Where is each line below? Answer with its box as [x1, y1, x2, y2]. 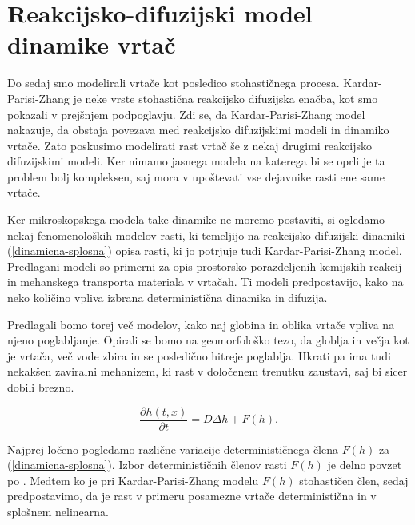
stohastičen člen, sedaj [299, 471, 409, 488]
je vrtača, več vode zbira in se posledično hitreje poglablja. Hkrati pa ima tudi [7, 347, 391, 364]
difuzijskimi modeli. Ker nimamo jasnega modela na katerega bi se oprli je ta [7, 153, 385, 169]
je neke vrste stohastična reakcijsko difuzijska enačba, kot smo [73, 89, 378, 106]
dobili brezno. [7, 379, 74, 395]
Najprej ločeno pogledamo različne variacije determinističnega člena [7, 440, 339, 457]
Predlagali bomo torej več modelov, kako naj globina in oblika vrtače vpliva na [7, 316, 395, 332]
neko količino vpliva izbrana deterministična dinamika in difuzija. [7, 289, 328, 306]
